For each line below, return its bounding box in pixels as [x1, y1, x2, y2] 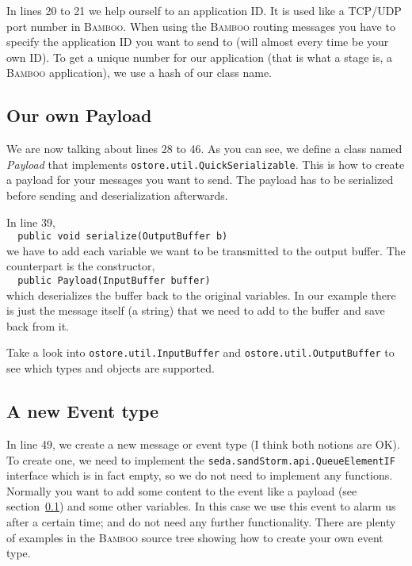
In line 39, [6, 213, 55, 230]
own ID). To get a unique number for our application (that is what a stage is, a [6, 48, 393, 65]
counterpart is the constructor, [6, 258, 155, 274]
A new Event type [6, 399, 159, 423]
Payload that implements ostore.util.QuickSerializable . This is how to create [6, 155, 405, 172]
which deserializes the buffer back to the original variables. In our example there [6, 286, 396, 303]
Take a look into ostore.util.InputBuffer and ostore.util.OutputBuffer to [6, 344, 395, 361]
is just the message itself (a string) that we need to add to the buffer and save [6, 302, 385, 319]
